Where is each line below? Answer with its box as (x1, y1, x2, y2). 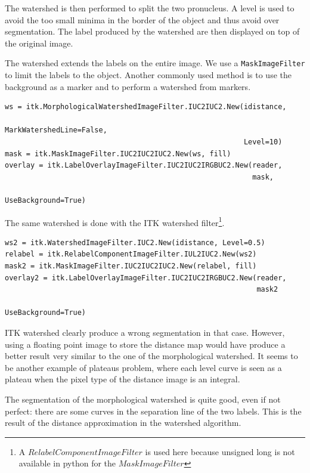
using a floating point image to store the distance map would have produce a (5, 338, 286, 350)
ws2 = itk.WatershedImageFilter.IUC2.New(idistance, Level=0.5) (5, 238, 265, 247)
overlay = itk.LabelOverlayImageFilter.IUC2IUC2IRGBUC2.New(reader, (5, 161, 283, 170)
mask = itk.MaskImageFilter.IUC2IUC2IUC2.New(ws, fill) (5, 149, 231, 158)
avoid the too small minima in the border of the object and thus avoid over (5, 13, 280, 26)
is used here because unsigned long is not (145, 445, 295, 457)
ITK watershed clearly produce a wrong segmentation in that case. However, (5, 326, 285, 338)
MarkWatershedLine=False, (5, 126, 107, 135)
